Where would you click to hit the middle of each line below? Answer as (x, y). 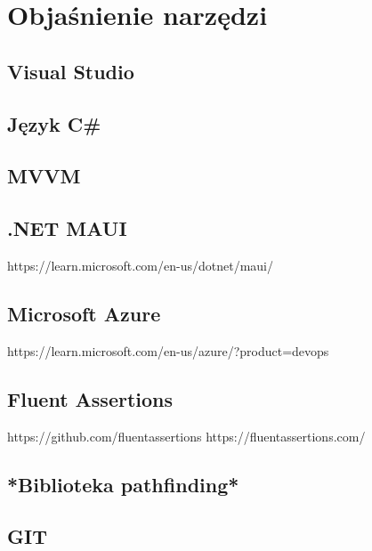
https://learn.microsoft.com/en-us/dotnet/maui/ (140, 265)
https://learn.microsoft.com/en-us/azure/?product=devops (168, 350)
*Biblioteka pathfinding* (123, 484)
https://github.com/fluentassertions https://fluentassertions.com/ (186, 436)
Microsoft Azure (84, 313)
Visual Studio (71, 71)
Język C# (54, 123)
